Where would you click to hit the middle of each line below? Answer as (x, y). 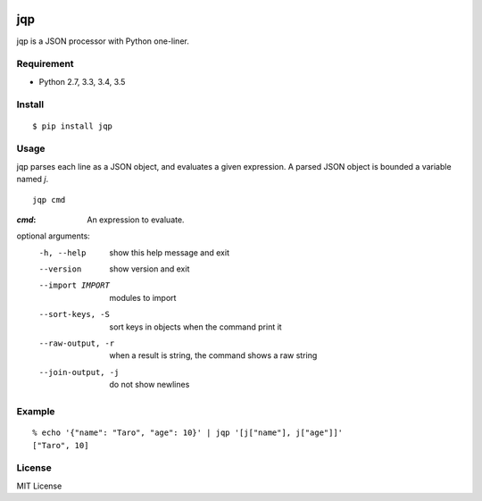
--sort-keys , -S (75, 314)
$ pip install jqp (73, 126)
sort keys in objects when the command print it (195, 327)
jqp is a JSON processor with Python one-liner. (103, 41)
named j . (33, 180)
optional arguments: (54, 236)
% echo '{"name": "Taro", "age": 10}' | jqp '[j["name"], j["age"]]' (188, 433)
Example (36, 411)
